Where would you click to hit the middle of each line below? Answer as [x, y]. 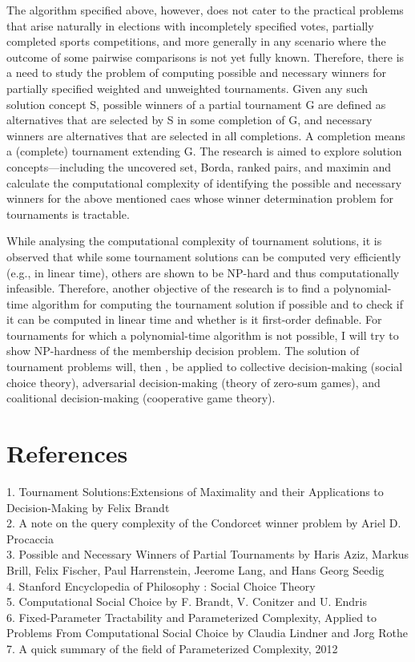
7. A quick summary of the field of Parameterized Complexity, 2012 [172, 648]
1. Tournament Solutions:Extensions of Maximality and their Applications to [195, 491]
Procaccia [30, 538]
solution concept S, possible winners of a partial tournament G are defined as [196, 104]
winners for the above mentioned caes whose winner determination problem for [200, 198]
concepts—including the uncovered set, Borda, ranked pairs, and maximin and [199, 166]
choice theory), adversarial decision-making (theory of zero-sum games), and [193, 382]
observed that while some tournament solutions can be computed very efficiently [204, 256]
